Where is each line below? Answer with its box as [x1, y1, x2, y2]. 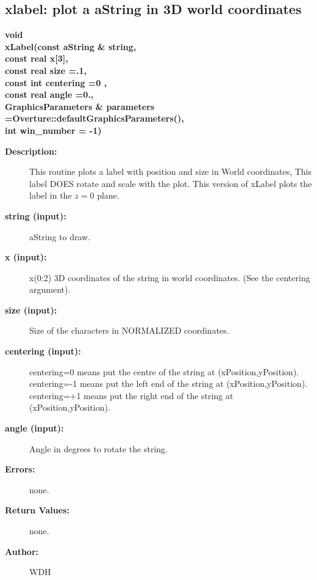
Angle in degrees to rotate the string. [29, 442, 168, 455]
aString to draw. [29, 230, 91, 243]
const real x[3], [5, 52, 68, 65]
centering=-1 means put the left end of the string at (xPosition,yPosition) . [29, 377, 308, 390]
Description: [5, 144, 57, 157]
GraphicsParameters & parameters [5, 100, 155, 112]
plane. [97, 189, 119, 202]
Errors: [5, 463, 35, 475]
